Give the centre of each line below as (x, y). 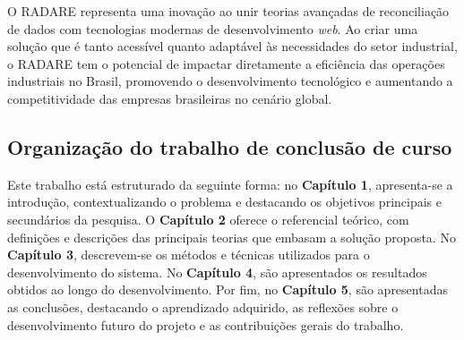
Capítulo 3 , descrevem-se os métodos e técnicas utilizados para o (189, 255)
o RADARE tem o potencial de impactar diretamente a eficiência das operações (226, 63)
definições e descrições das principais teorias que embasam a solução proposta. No (232, 237)
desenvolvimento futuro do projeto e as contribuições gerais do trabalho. (206, 324)
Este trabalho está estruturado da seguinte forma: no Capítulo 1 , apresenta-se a (230, 184)
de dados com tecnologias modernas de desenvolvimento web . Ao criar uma (213, 28)
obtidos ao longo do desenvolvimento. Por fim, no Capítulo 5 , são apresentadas (228, 289)
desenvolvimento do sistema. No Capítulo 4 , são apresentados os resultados (217, 272)
